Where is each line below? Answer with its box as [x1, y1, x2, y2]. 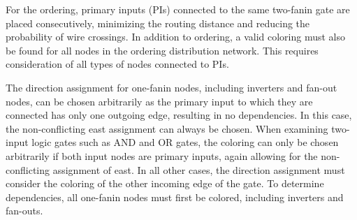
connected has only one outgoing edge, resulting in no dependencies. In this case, [6, 108, 352, 122]
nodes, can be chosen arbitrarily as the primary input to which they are [6, 94, 313, 108]
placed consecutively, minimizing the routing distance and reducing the [6, 15, 310, 30]
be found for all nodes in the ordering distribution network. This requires [6, 43, 319, 57]
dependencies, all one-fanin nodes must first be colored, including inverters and [6, 189, 344, 204]
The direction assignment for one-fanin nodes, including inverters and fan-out [6, 80, 337, 94]
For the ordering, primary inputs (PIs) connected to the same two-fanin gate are [6, 2, 350, 16]
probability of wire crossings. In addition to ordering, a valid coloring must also [6, 29, 345, 44]
